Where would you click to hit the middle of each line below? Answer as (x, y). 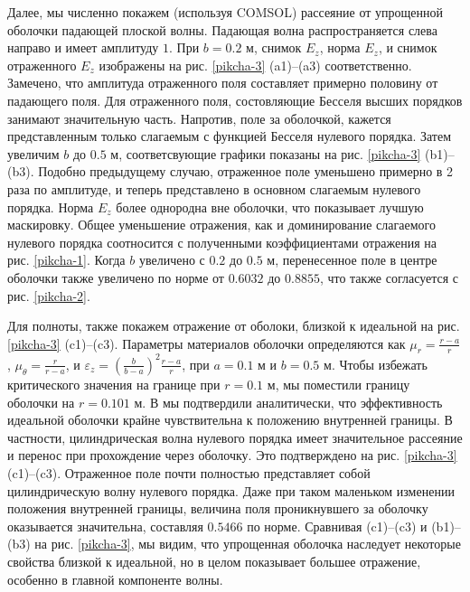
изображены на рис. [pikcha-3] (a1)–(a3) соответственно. (255, 65)
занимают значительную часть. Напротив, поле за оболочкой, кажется (199, 118)
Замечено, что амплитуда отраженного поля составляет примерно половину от (223, 83)
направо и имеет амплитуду (83, 47)
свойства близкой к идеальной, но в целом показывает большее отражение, (214, 561)
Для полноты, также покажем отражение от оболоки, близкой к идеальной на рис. (234, 326)
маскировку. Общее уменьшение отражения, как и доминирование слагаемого (221, 225)
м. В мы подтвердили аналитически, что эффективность (288, 402)
